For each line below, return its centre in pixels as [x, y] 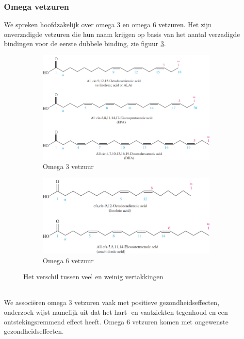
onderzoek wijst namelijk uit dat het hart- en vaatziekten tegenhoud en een [116, 312]
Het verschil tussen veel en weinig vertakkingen [93, 277]
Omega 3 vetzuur [68, 166]
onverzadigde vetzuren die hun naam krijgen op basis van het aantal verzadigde [122, 34]
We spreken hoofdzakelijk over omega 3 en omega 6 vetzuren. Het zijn [108, 25]
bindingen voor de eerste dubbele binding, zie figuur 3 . [85, 43]
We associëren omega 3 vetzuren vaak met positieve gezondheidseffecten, [112, 302]
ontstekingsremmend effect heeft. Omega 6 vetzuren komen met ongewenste [116, 321]
